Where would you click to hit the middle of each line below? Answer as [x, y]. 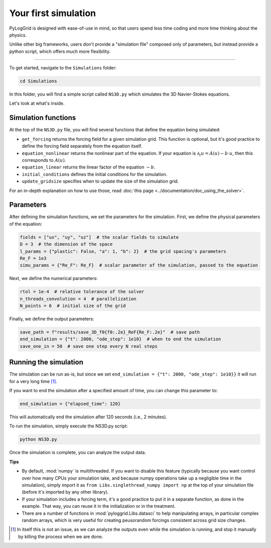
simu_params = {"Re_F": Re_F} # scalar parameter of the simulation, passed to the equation [139, 265]
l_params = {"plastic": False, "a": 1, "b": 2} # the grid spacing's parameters [123, 251]
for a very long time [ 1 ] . [33, 381]
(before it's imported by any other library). [65, 492]
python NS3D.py [38, 439]
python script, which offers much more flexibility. [60, 51]
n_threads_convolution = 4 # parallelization [78, 299]
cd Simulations [38, 81]
